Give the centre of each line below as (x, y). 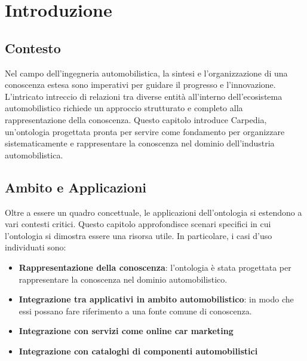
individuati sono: (36, 247)
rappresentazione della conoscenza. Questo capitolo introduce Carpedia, (136, 119)
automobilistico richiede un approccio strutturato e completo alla (124, 108)
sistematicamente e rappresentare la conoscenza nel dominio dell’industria (140, 143)
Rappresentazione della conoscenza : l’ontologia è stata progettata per (155, 267)
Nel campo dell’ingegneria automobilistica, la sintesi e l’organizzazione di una (146, 73)
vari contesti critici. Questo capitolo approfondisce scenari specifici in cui (138, 224)
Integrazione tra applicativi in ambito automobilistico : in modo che (156, 299)
